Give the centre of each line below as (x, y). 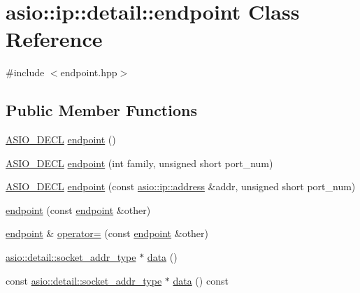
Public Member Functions (101, 110)
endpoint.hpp (89, 72)
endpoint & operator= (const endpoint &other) (107, 233)
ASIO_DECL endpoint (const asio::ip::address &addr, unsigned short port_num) (181, 186)
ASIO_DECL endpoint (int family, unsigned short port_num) (139, 163)
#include (25, 72)
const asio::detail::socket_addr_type (84, 280)
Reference (54, 39)
